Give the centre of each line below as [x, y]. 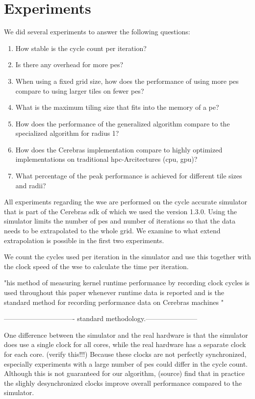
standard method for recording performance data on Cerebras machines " [114, 302]
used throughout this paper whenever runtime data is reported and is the [114, 292]
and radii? [31, 185]
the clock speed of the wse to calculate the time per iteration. [96, 266]
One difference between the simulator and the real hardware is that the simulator [126, 335]
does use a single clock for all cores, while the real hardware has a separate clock [125, 344]
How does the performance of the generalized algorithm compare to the [123, 123]
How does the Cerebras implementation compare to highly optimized [119, 149]
